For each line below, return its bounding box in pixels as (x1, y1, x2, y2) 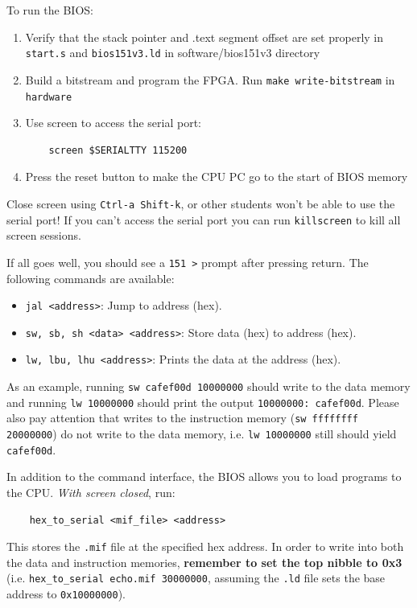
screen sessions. (6, 227, 81, 244)
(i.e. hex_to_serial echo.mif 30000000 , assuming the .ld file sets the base (6, 569, 386, 586)
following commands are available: (6, 269, 175, 286)
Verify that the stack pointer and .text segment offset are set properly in (25, 28, 384, 45)
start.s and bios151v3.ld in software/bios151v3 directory (25, 44, 320, 61)
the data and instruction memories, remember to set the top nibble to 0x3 (6, 553, 403, 570)
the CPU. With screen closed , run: (6, 483, 175, 500)
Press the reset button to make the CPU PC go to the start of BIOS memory (25, 168, 408, 185)
